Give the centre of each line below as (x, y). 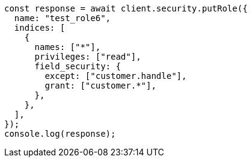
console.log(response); (60, 134)
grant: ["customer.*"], (100, 86)
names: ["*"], (68, 47)
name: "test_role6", (63, 18)
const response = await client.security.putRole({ (126, 8)
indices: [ (40, 28)
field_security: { (78, 66)
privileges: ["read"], (88, 57)
